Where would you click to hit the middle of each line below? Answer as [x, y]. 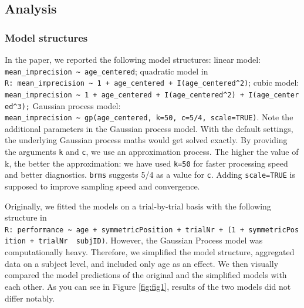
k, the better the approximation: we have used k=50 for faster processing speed [146, 163]
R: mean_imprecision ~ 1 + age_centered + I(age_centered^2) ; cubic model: [152, 82]
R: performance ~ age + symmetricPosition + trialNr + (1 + [125, 230]
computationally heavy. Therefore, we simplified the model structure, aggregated [150, 252]
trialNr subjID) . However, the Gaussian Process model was [151, 240]
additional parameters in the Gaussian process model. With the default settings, [149, 128]
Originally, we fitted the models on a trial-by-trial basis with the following [138, 206]
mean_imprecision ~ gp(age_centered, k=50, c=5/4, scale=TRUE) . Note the [149, 117]
